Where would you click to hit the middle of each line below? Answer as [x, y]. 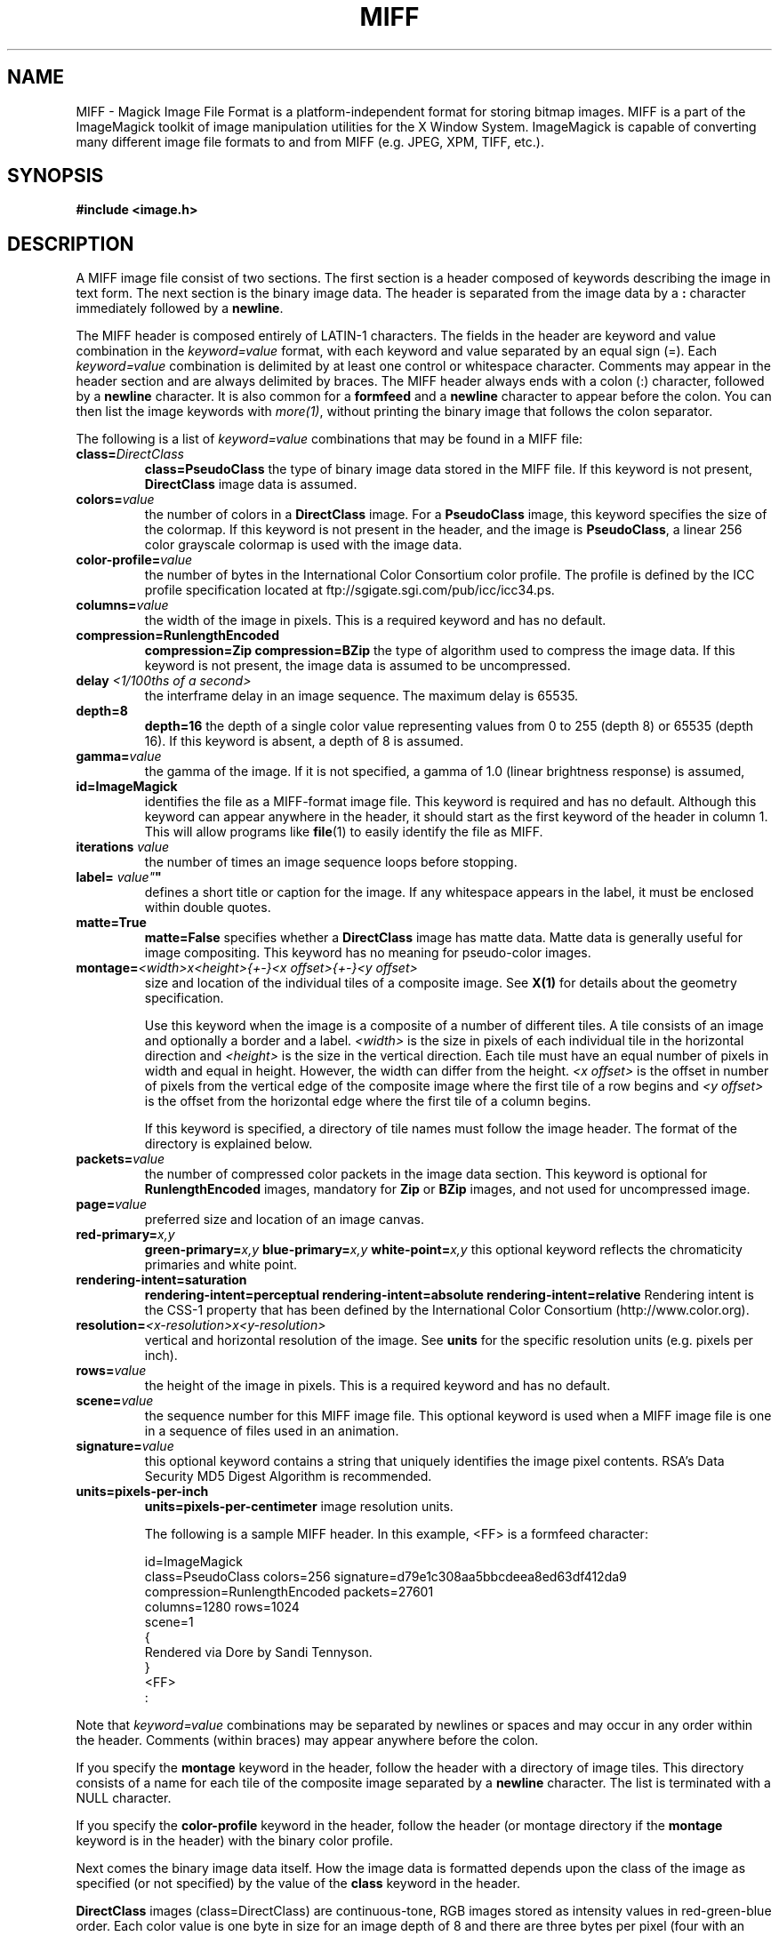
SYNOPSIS [56, 176]
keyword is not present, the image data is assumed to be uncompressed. [357, 666]
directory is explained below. [229, 1144]
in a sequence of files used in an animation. [272, 1431]
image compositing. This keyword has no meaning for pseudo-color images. [368, 953]
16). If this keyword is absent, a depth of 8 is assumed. [304, 741]
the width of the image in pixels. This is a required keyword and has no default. [375, 620]
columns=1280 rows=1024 [222, 1607]
